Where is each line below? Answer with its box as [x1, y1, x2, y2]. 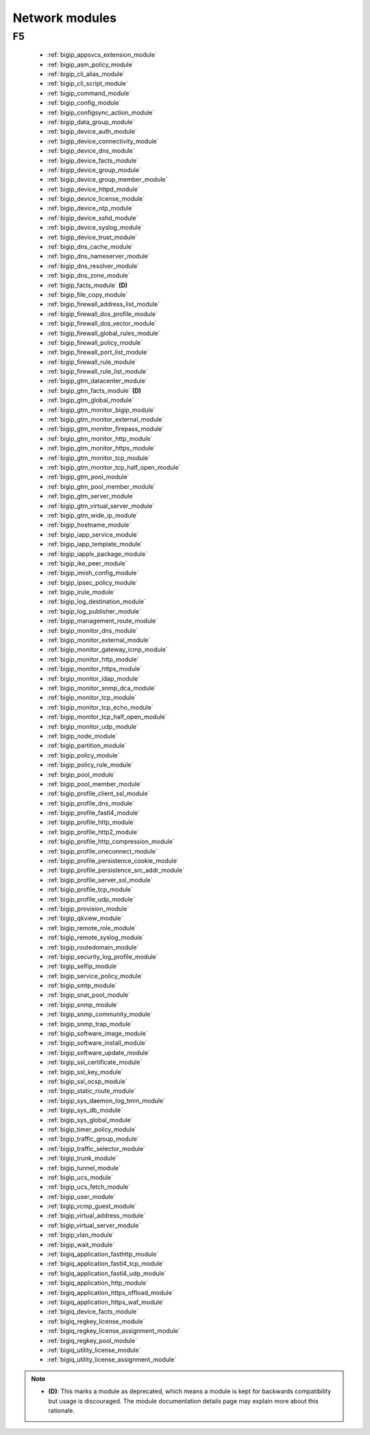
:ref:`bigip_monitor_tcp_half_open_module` [47, 713, 167, 721]
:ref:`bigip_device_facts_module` [47, 156, 139, 165]
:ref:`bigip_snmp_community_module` [47, 1010, 153, 1018]
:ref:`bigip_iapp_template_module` [47, 540, 143, 548]
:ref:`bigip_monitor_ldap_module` [47, 674, 140, 682]
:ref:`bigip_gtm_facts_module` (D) [47, 386, 142, 394]
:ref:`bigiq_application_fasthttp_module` [47, 1250, 159, 1258]
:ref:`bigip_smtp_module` [47, 981, 118, 990]
